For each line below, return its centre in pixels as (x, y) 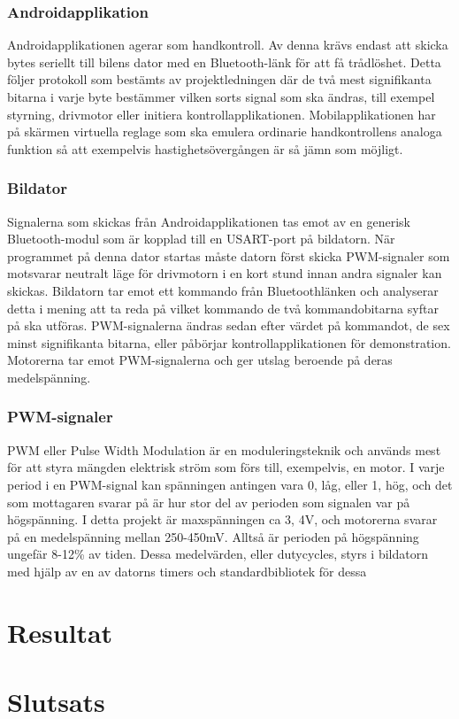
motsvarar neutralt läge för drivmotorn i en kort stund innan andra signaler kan (225, 273)
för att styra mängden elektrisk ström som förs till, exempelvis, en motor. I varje (226, 467)
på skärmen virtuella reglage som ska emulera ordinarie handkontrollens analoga (225, 131)
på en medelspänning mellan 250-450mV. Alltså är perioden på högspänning (213, 536)
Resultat (60, 632)
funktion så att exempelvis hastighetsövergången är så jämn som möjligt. (205, 148)
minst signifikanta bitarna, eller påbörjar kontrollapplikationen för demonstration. (229, 342)
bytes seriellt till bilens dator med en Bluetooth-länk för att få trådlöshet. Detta (224, 62)
